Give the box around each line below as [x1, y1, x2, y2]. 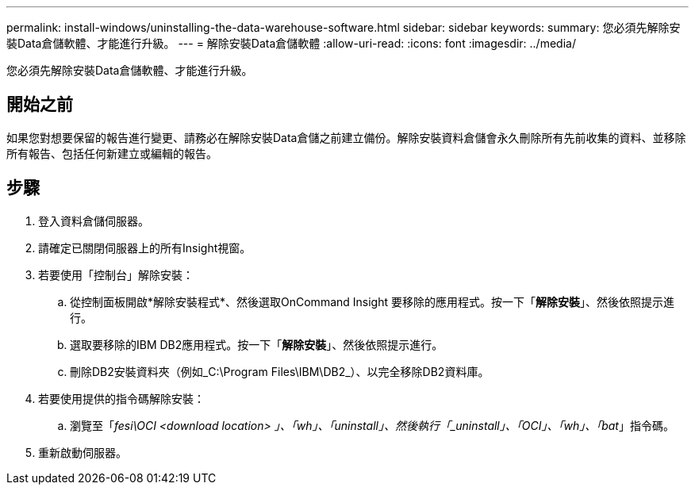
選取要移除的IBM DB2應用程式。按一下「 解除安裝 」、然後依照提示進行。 [70, 337, 443, 351]
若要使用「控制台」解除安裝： [38, 267, 194, 282]
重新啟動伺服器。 [38, 445, 127, 459]
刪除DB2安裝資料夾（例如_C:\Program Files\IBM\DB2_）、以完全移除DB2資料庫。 [70, 364, 490, 378]
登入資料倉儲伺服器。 [38, 213, 149, 228]
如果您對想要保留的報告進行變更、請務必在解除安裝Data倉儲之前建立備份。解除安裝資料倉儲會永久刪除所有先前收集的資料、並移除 [6, 130, 686, 144]
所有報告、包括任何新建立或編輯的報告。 [6, 146, 217, 160]
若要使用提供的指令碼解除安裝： [38, 391, 205, 405]
